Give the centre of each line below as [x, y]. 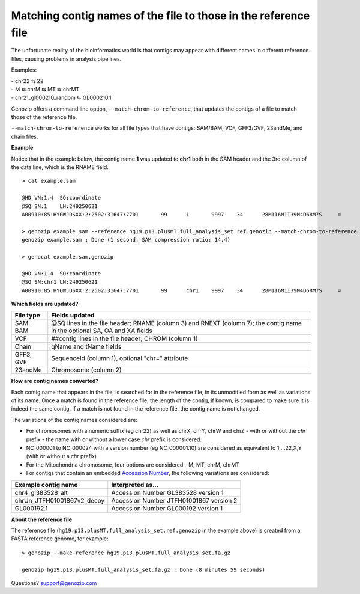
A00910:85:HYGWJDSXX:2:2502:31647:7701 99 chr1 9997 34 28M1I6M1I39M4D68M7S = [181, 290]
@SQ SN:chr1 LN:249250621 [60, 282]
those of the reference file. [44, 117]
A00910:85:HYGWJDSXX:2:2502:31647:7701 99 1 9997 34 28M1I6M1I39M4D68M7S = [181, 214]
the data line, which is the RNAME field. [60, 167]
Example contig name [46, 485]
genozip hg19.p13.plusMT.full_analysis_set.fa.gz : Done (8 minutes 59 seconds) [144, 569]
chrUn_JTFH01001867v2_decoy [60, 500]
